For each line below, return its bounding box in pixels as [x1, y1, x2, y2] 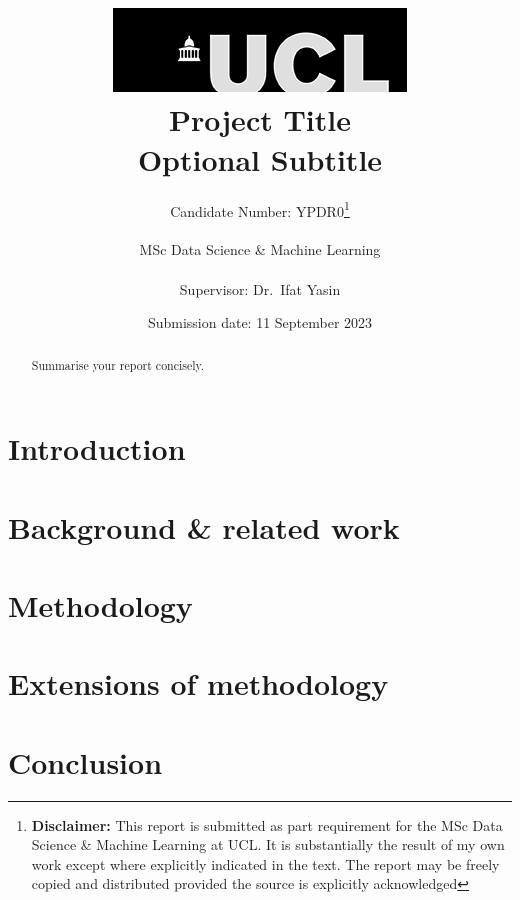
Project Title [169, 99, 351, 140]
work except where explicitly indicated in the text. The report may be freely [31, 853, 500, 874]
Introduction [8, 428, 186, 469]
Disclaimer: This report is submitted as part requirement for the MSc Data [31, 814, 503, 835]
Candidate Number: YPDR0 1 [170, 197, 350, 221]
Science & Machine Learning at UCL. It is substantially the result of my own [31, 834, 505, 855]
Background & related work [8, 506, 400, 547]
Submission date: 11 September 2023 [147, 312, 373, 333]
